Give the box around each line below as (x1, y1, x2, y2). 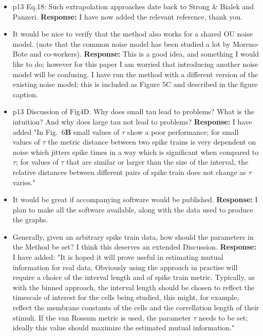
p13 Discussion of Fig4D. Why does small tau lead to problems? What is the (12, 106, 254, 117)
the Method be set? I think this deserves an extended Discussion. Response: (12, 241, 256, 252)
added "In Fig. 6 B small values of (12, 126, 120, 137)
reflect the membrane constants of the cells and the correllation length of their (12, 302, 259, 313)
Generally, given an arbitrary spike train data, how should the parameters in (12, 231, 254, 242)
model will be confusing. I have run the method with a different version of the (12, 68, 258, 79)
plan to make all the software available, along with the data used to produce (12, 204, 253, 215)
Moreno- (233, 38, 259, 49)
